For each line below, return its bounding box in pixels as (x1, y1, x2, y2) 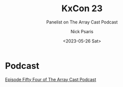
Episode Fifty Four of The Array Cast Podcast (5, 76, 97, 82)
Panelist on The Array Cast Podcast (46, 19, 118, 25)
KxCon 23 (61, 3, 103, 14)
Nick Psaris (70, 28, 94, 34)
